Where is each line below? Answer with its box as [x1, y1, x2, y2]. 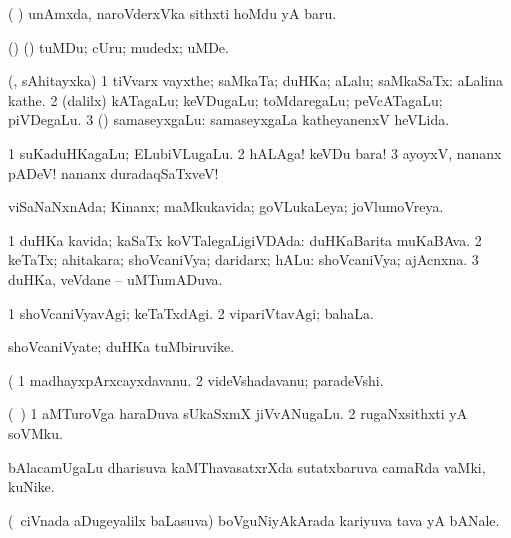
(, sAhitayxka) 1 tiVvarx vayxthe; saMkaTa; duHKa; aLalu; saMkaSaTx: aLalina [8, 70, 503, 91]
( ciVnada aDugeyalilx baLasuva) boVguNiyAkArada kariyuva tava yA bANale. [8, 509, 500, 530]
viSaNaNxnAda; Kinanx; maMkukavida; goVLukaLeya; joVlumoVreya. [8, 196, 444, 217]
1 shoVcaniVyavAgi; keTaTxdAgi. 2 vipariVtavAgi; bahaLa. [8, 302, 374, 323]
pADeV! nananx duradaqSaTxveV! [8, 162, 219, 183]
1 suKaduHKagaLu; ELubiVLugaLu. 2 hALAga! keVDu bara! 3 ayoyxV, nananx [8, 142, 502, 163]
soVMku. [8, 422, 63, 443]
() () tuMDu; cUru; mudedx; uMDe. [8, 36, 229, 57]
